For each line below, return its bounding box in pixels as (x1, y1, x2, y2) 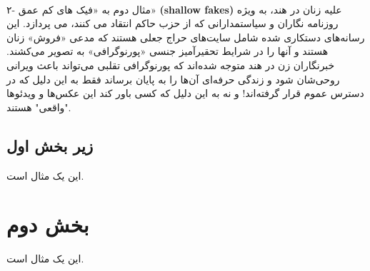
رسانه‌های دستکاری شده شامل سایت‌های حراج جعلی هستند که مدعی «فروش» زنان (6, 29, 365, 44)
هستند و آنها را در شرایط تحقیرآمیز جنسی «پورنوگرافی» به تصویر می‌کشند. (6, 44, 329, 58)
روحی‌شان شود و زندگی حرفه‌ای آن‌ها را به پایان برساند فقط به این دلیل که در (6, 71, 340, 86)
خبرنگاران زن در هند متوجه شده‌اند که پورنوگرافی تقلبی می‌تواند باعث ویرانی (6, 57, 335, 72)
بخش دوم (6, 210, 89, 239)
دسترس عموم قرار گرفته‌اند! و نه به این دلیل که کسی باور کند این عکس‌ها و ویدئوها (6, 86, 364, 101)
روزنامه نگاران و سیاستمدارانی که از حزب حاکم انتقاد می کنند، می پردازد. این (6, 16, 339, 31)
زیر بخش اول (6, 134, 94, 156)
